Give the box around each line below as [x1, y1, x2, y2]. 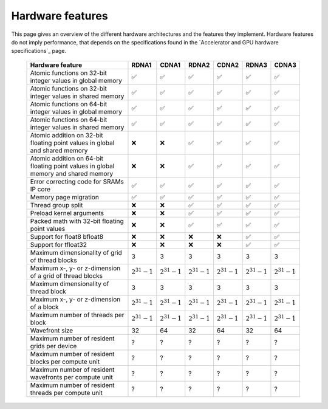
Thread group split [30, 201, 83, 209]
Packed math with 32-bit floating [30, 216, 124, 225]
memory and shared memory [30, 169, 114, 177]
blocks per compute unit [30, 357, 100, 366]
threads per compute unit [30, 388, 103, 397]
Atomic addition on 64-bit [30, 154, 103, 162]
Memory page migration [30, 193, 100, 201]
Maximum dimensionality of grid [30, 248, 123, 256]
